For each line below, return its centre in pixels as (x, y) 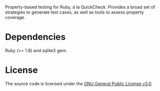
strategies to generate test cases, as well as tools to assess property (74, 12)
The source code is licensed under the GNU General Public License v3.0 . (79, 83)
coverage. (15, 17)
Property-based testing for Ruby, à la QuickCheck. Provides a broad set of (80, 7)
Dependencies (35, 37)
